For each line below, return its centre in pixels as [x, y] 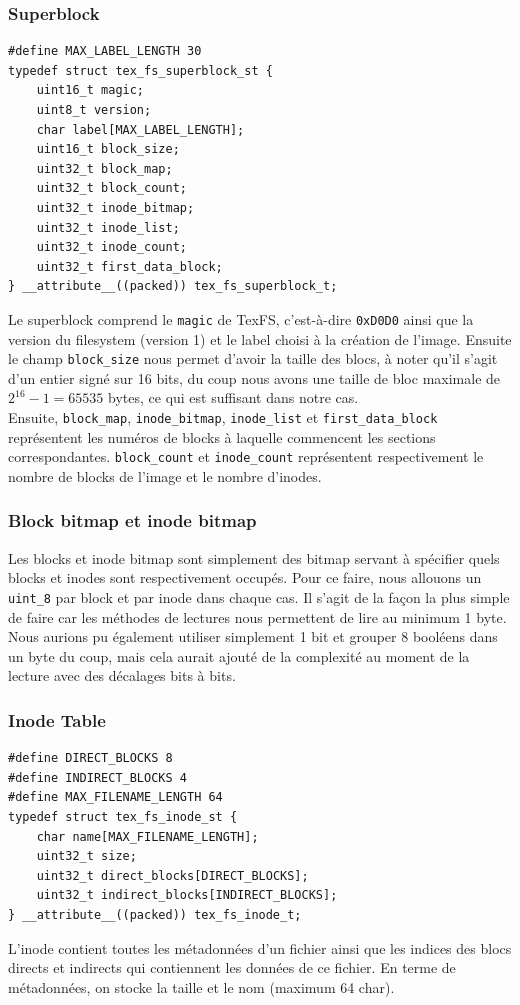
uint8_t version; [94, 110]
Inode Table [57, 719]
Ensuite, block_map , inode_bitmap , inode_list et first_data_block [223, 417]
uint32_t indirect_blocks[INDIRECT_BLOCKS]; [187, 895]
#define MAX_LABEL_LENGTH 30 [105, 51]
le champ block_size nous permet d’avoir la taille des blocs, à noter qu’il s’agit [253, 358]
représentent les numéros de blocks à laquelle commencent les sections [222, 436]
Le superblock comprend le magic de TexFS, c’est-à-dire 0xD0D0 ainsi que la [241, 318]
